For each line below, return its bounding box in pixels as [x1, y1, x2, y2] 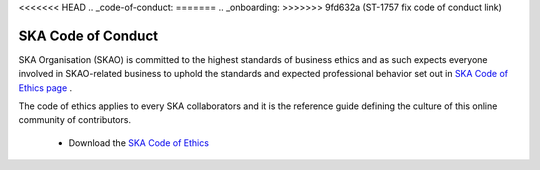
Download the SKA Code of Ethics [68, 136, 210, 149]
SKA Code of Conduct [18, 27, 159, 44]
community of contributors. [18, 114, 132, 126]
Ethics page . [18, 81, 73, 94]
